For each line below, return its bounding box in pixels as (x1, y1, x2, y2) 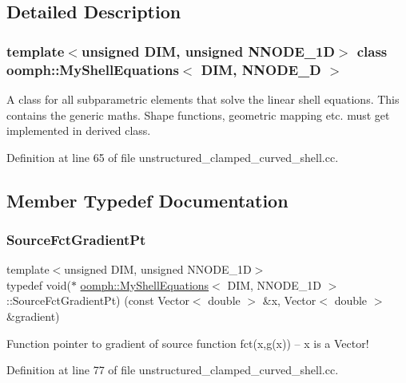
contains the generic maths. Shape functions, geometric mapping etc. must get (6, 106, 390, 123)
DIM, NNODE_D (201, 59, 321, 79)
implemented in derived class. (6, 122, 151, 139)
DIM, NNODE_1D (227, 276, 321, 293)
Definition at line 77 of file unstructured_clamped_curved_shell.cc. (6, 361, 339, 378)
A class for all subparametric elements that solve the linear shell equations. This (6, 90, 400, 107)
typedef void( (6, 276, 71, 293)
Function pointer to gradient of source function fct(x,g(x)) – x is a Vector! (6, 334, 369, 351)
